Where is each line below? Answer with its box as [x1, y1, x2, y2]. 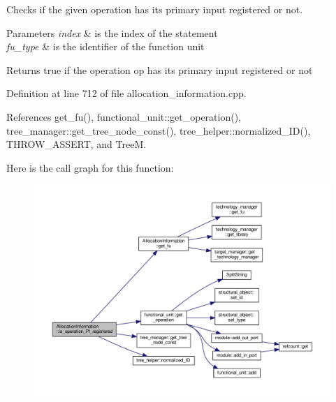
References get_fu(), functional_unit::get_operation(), [6, 109, 242, 124]
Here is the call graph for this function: [6, 160, 174, 174]
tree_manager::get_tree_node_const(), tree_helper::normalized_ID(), [6, 123, 311, 137]
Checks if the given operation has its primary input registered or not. [6, 2, 303, 16]
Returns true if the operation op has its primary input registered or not [6, 62, 313, 77]
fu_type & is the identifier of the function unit [6, 39, 205, 54]
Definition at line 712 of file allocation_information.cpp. [6, 86, 247, 100]
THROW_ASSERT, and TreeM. [6, 137, 147, 151]
